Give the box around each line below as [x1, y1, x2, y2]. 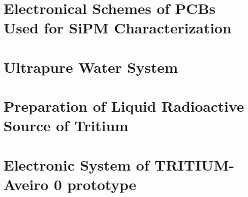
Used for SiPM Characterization [3, 17, 231, 38]
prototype [67, 174, 136, 194]
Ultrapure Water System [3, 56, 178, 77]
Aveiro [3, 174, 48, 194]
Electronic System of [3, 154, 149, 175]
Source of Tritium [3, 115, 128, 136]
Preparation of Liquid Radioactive [3, 96, 244, 116]
